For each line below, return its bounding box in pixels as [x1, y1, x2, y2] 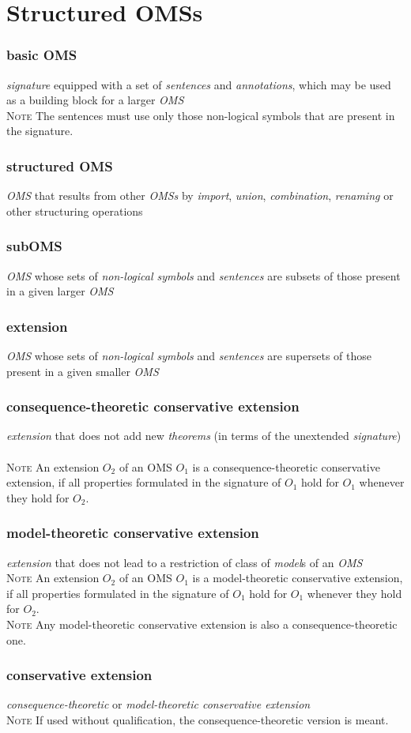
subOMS [6, 236, 62, 256]
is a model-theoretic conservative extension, [192, 569, 403, 586]
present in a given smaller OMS [6, 363, 159, 379]
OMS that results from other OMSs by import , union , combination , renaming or [6, 187, 394, 204]
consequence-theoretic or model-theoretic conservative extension [6, 696, 311, 712]
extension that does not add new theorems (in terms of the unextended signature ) [6, 427, 402, 444]
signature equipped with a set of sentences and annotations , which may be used [6, 76, 391, 92]
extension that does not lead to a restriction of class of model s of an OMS [6, 554, 363, 570]
